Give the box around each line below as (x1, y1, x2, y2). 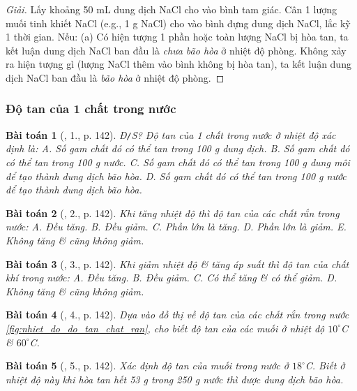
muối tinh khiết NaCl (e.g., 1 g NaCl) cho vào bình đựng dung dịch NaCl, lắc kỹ (6, 15, 351, 30)
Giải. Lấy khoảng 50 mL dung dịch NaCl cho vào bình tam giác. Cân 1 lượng (6, 2, 337, 16)
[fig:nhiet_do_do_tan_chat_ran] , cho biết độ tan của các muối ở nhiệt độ (6, 320, 325, 335)
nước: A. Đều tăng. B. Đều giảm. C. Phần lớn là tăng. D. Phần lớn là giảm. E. (6, 219, 347, 234)
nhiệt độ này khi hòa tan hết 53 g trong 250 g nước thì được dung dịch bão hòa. (6, 371, 344, 386)
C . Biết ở (305, 358, 345, 373)
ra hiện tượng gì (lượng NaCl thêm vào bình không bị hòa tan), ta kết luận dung (6, 57, 351, 71)
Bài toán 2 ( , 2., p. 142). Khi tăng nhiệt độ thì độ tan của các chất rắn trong (6, 205, 340, 220)
